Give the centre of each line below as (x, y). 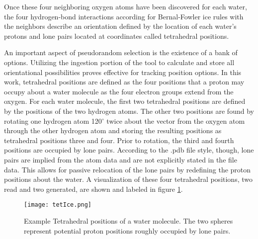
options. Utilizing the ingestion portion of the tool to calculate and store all (119, 62)
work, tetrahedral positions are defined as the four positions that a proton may (124, 82)
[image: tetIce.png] (58, 205)
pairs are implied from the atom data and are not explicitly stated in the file (121, 159)
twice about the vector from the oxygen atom (176, 120)
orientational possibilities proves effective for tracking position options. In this (123, 72)
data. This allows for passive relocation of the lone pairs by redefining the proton (128, 169)
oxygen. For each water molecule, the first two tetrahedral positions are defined (125, 101)
